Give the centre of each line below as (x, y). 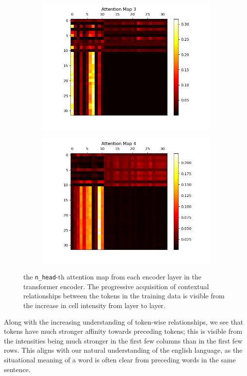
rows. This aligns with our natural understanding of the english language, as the (123, 350)
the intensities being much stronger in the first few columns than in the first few (123, 340)
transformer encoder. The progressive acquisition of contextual (116, 286)
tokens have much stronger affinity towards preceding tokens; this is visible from (123, 331)
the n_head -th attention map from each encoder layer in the (112, 277)
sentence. (17, 369)
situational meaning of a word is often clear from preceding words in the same (120, 360)
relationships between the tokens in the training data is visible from (124, 296)
